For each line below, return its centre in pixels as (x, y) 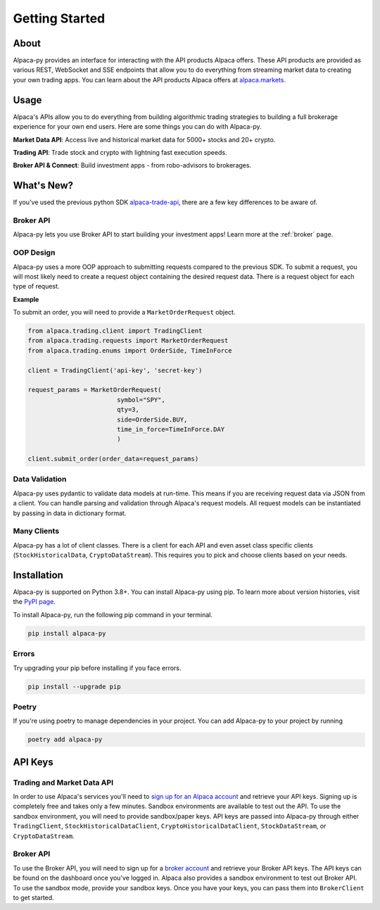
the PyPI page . (34, 602)
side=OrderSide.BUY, (152, 419)
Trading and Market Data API (63, 783)
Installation (38, 575)
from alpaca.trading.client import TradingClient (115, 331)
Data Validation (40, 479)
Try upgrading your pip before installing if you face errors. (97, 668)
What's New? (43, 185)
